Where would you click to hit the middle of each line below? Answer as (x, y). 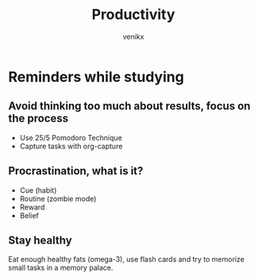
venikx (133, 36)
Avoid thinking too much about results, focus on (129, 106)
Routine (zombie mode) (58, 198)
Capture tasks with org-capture (71, 146)
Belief (29, 215)
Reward (32, 207)
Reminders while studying (96, 77)
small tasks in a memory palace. (61, 268)
